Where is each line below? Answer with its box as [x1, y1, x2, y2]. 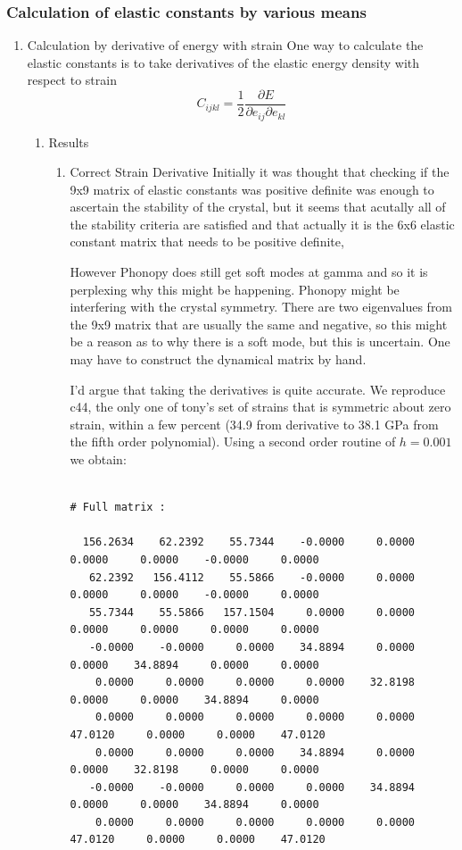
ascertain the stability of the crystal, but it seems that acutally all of [70, 197, 446, 216]
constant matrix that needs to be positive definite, [70, 232, 344, 251]
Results [48, 132, 89, 151]
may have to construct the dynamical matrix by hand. [70, 350, 367, 369]
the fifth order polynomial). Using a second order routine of [70, 432, 396, 451]
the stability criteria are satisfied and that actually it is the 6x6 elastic [70, 214, 455, 233]
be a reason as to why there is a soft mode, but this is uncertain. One [70, 332, 450, 351]
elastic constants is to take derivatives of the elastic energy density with [27, 53, 420, 71]
